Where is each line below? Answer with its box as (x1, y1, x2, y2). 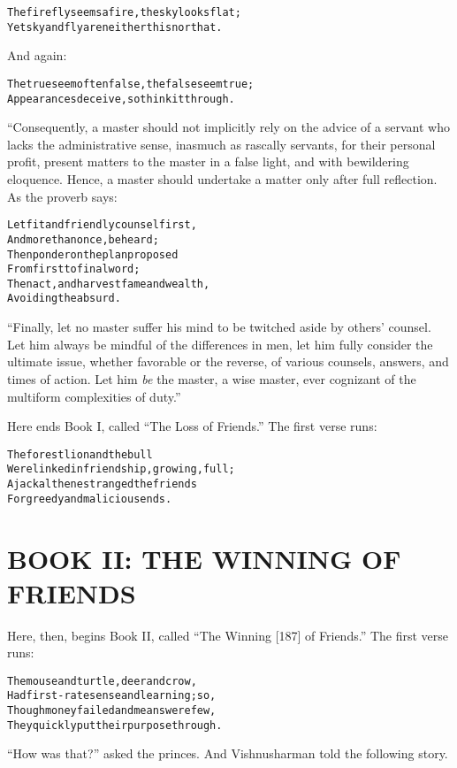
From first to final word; (7, 263, 141, 276)
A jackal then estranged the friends (7, 478, 197, 490)
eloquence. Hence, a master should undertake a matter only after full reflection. (7, 170, 438, 188)
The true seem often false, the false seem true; (7, 77, 255, 90)
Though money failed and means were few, (7, 704, 217, 718)
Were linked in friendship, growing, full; (7, 463, 235, 476)
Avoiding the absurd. (7, 292, 121, 305)
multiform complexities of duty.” (7, 387, 181, 405)
